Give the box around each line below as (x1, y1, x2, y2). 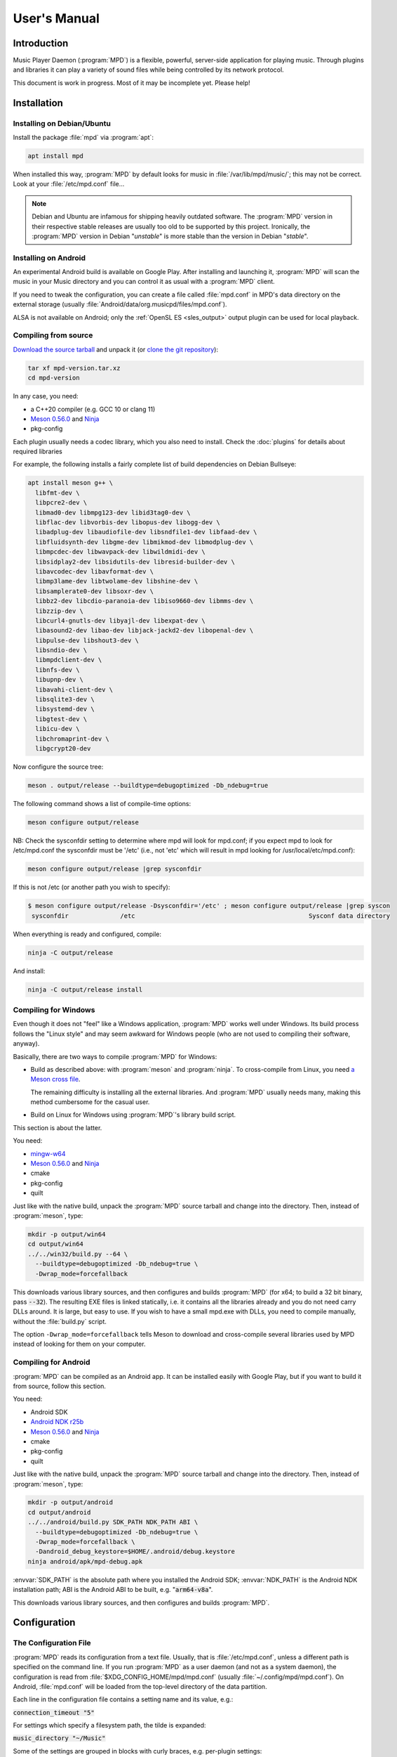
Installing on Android (13, 253, 86, 263)
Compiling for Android (13, 1357, 90, 1367)
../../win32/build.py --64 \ (27, 1250, 128, 1258)
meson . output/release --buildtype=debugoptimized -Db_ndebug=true (27, 781, 269, 789)
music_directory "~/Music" (13, 1735, 106, 1742)
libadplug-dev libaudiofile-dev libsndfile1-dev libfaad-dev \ (35, 528, 257, 536)
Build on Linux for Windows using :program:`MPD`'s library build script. (30, 1110, 236, 1119)
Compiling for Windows (13, 1005, 95, 1015)
